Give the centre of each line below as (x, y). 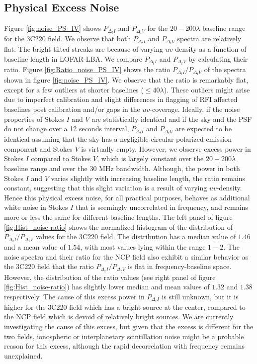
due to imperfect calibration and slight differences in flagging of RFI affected (121, 99)
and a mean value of (35, 247)
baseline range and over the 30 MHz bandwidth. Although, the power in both (122, 168)
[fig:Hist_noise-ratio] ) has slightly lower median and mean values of (107, 287)
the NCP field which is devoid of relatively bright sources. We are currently (119, 317)
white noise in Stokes (36, 207)
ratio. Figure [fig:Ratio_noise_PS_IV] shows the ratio (87, 69)
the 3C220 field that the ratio (49, 266)
